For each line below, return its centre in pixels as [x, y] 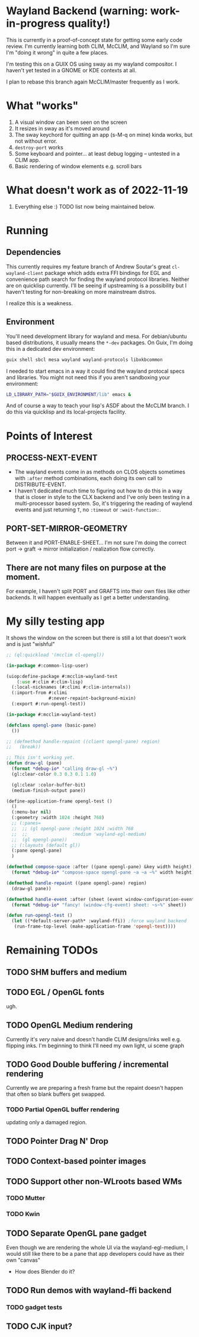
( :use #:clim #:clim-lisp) [50, 682]
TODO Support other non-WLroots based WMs [94, 1181]
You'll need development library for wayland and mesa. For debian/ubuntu [97, 336]
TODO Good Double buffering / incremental [87, 1064]
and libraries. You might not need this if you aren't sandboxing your [88, 377]
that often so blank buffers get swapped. [56, 1094]
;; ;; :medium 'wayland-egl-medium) [79, 834]
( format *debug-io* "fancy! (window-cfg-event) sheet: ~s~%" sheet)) [99, 905]
